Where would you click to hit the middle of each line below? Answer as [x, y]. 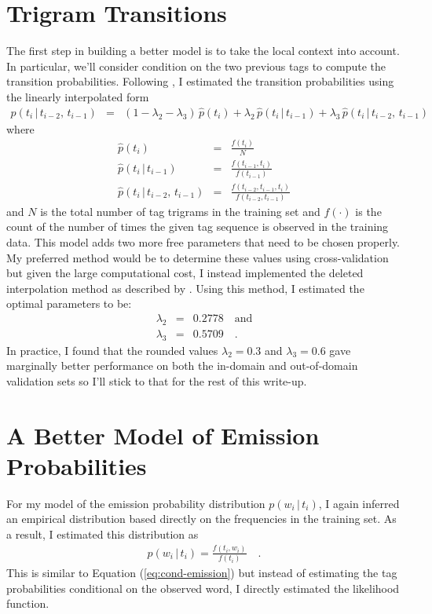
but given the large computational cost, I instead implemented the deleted [185, 273]
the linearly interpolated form [78, 96]
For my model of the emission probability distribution [136, 503]
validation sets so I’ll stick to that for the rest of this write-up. [157, 380]
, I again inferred [359, 503]
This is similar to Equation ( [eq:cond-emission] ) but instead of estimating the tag [202, 573]
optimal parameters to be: [69, 303]
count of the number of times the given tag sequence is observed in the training [198, 227]
